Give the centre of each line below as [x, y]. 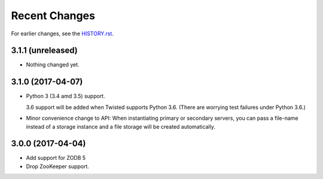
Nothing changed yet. [53, 65]
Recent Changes [53, 16]
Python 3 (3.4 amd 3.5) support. [65, 96]
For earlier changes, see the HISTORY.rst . [62, 34]
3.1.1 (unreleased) [44, 51]
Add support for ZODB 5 [56, 158]
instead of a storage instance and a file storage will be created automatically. [121, 126]
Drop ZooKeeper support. [58, 166]
